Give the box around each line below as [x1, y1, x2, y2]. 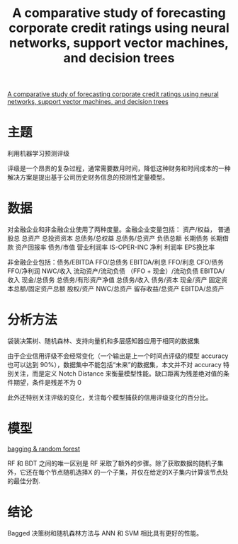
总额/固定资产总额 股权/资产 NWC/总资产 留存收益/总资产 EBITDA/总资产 [13, 284, 225, 293]
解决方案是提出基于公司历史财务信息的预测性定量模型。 [7, 173, 169, 182]
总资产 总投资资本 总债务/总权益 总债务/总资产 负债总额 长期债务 [21, 234, 209, 243]
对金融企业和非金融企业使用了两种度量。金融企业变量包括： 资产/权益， [7, 225, 216, 234]
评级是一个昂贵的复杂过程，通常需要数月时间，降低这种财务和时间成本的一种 [7, 164, 231, 173]
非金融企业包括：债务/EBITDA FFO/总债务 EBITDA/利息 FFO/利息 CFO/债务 [7, 258, 225, 267]
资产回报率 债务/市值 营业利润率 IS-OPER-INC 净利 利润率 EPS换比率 [15, 243, 215, 252]
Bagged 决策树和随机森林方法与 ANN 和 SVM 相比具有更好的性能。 [7, 528, 203, 537]
